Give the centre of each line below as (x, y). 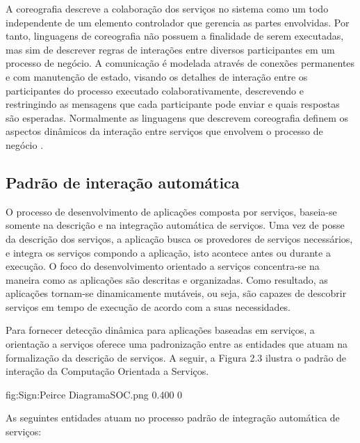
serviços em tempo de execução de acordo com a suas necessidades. (148, 306)
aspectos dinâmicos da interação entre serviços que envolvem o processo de (164, 131)
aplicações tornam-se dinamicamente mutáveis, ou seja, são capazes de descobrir (176, 293)
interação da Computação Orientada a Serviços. (107, 371)
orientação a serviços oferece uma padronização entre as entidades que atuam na (177, 344)
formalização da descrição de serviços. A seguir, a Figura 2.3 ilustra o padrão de (176, 357)
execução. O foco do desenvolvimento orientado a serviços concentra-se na (163, 266)
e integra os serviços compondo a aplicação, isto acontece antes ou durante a (168, 252)
